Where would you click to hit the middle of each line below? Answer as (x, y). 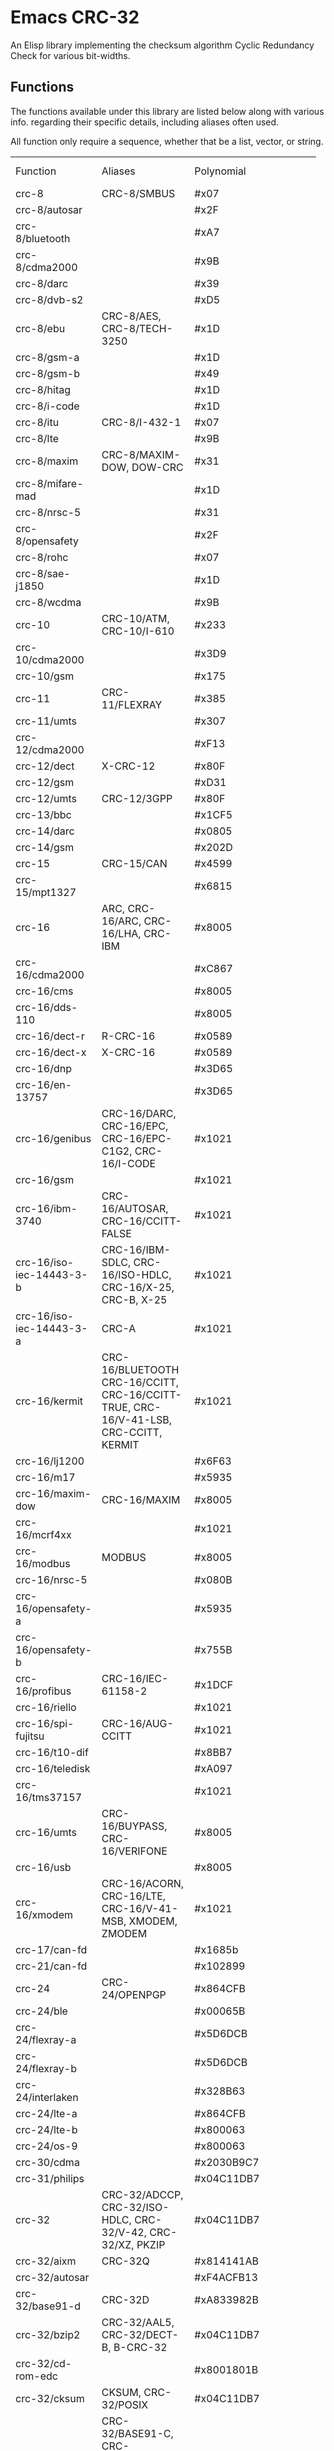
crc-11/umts (46, 721)
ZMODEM (124, 1933)
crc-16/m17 (45, 1477)
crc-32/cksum (50, 2398)
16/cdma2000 (50, 974)
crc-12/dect (45, 766)
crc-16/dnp (43, 1068)
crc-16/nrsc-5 (51, 1579)
